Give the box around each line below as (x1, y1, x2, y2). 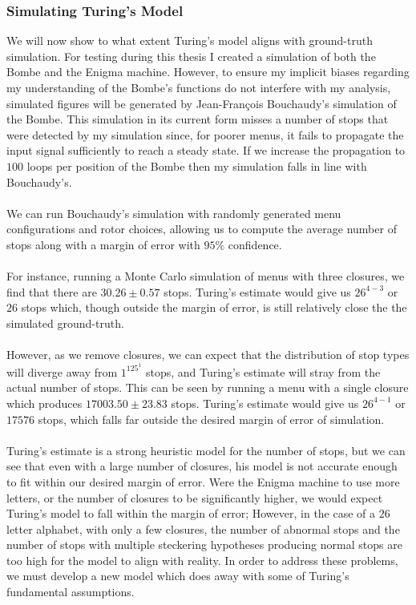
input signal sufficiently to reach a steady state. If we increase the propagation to (6, 142, 406, 159)
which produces (6, 394, 83, 411)
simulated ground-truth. (6, 314, 124, 331)
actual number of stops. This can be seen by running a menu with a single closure (6, 379, 409, 396)
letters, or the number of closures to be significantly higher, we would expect (6, 489, 383, 506)
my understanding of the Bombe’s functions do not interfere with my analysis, (6, 79, 391, 95)
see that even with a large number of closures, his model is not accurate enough (6, 458, 398, 474)
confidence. (228, 236, 282, 252)
